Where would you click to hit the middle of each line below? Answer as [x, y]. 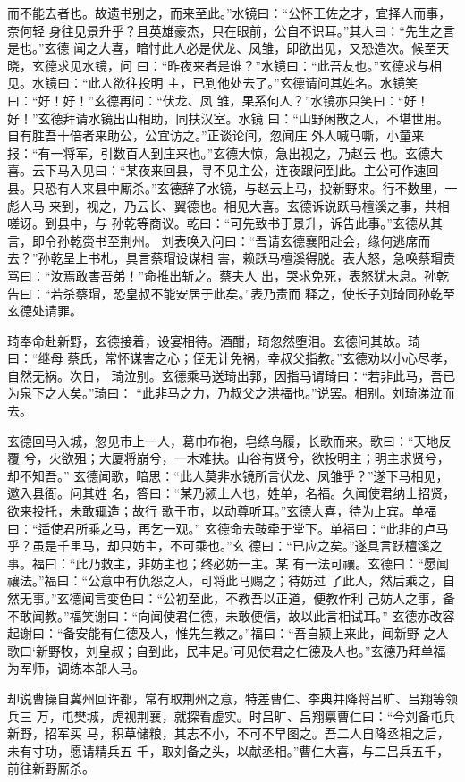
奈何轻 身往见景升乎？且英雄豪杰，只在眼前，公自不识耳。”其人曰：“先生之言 [231, 30]
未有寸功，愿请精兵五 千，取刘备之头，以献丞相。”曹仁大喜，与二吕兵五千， [228, 750]
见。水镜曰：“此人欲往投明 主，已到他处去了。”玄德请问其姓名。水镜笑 [212, 83]
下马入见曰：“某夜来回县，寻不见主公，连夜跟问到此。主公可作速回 [241, 170]
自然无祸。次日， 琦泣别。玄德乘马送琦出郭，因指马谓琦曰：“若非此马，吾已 [232, 375]
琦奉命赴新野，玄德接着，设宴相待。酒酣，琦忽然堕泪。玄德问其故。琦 [214, 340]
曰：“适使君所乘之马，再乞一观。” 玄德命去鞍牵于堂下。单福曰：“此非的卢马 [228, 528]
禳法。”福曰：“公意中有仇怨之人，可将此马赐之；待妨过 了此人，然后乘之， [225, 580]
